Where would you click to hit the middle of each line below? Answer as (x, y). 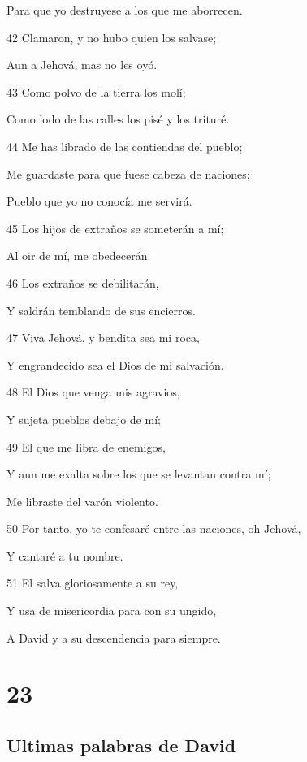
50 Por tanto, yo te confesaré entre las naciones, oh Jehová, (154, 528)
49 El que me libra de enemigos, (86, 446)
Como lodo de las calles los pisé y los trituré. (118, 119)
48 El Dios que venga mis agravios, (93, 392)
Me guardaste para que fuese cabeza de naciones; (128, 173)
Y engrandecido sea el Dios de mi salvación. (115, 364)
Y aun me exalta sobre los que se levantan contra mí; (139, 474)
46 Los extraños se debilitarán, (83, 282)
